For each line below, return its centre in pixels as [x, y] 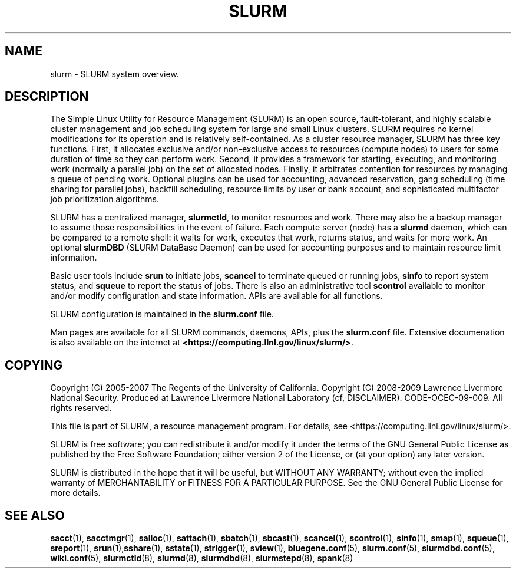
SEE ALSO [35, 515]
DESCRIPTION [47, 97]
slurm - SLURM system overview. [115, 74]
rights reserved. [81, 408]
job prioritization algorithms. [105, 199]
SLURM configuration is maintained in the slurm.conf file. [162, 314]
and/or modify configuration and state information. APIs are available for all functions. [216, 296]
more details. [75, 493]
